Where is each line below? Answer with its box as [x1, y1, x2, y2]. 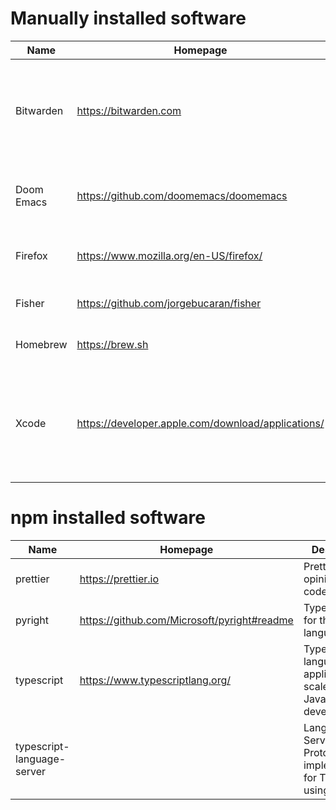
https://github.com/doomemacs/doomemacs [76, 188, 288, 202]
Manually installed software [10, 7, 247, 30]
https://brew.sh [76, 337, 149, 351]
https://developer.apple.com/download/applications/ [76, 416, 325, 430]
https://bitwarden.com [76, 103, 182, 117]
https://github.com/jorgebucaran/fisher [76, 296, 262, 310]
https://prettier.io [79, 572, 160, 586]
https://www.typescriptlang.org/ [79, 673, 231, 687]
